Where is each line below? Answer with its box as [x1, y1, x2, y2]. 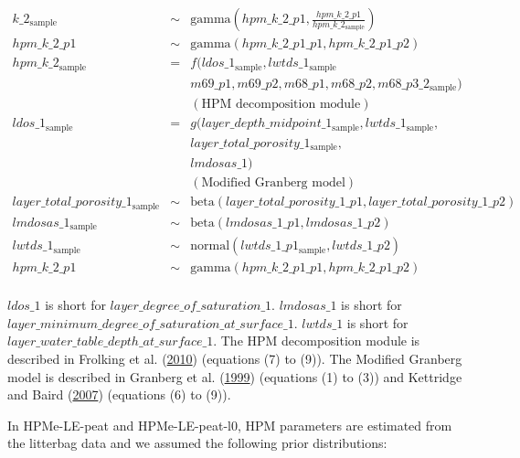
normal [190, 240, 230, 253]
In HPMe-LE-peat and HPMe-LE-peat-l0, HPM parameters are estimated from [7, 415, 452, 434]
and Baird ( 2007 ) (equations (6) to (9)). [7, 385, 231, 404]
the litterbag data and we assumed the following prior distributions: [7, 433, 387, 453]
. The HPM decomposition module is [213, 331, 420, 350]
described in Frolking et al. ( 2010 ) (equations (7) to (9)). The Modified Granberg [7, 348, 462, 367]
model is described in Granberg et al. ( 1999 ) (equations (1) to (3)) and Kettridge [7, 367, 462, 386]
